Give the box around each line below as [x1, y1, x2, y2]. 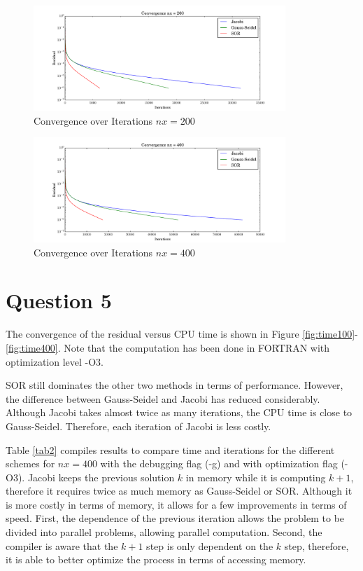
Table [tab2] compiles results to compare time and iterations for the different [6, 442, 335, 457]
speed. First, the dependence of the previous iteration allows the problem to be [6, 511, 345, 525]
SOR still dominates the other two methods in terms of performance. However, [6, 378, 343, 392]
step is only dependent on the [146, 538, 273, 553]
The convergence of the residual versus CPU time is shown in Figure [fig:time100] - [6, 326, 358, 341]
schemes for [6, 456, 55, 471]
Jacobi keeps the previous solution [27, 469, 175, 484]
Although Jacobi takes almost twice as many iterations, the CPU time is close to [6, 405, 353, 420]
